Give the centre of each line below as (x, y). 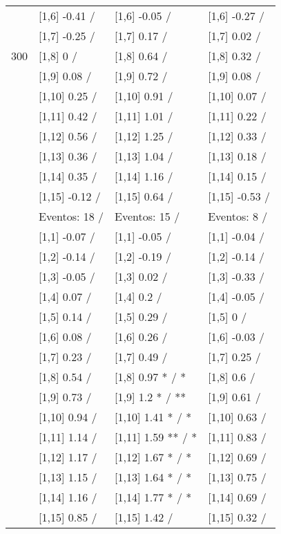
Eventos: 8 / (238, 216)
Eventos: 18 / (71, 216)
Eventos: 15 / (147, 216)
